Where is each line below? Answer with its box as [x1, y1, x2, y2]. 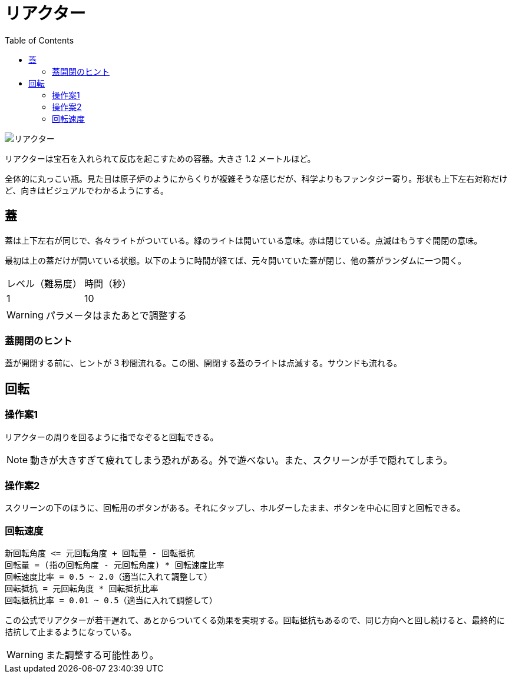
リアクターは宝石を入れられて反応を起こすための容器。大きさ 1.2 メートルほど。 [5, 153, 316, 164]
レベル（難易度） [6, 277, 82, 290]
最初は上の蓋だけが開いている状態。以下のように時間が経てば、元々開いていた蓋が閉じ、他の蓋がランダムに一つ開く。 [5, 255, 466, 265]
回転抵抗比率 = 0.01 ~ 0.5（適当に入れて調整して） [5, 596, 217, 606]
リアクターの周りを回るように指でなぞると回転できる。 [5, 431, 219, 442]
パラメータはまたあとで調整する [45, 309, 187, 321]
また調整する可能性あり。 [45, 649, 159, 662]
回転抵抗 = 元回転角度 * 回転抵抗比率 [5, 584, 158, 594]
